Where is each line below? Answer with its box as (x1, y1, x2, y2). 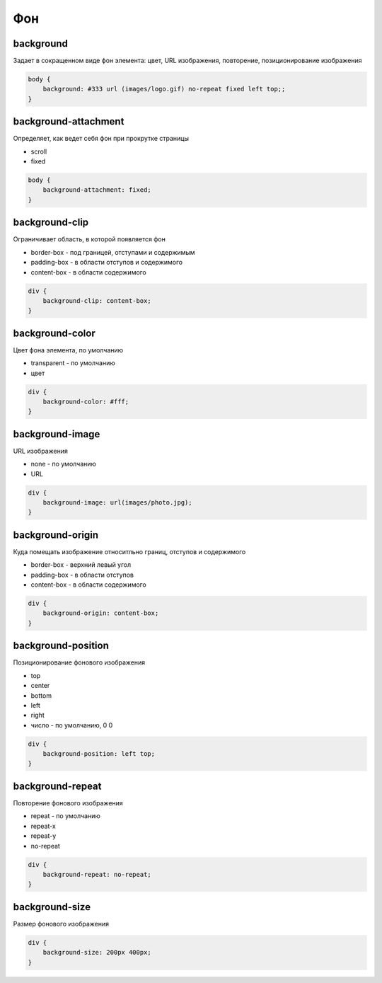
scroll (30, 147, 47, 156)
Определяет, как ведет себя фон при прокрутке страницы (13, 134, 189, 143)
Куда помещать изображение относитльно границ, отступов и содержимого (13, 547, 246, 556)
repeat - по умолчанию (30, 812, 100, 820)
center (30, 682, 50, 690)
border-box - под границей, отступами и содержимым (30, 248, 195, 256)
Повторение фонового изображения (13, 798, 123, 807)
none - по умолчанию (30, 460, 97, 468)
